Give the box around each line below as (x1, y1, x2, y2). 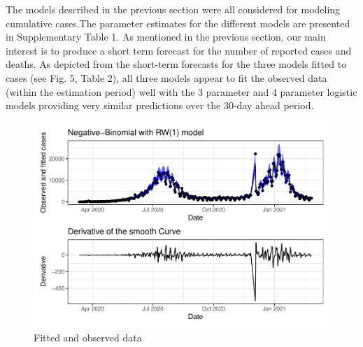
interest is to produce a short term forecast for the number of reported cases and (6, 43, 352, 57)
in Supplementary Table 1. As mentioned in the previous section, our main (6, 29, 326, 44)
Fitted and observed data (34, 330, 142, 344)
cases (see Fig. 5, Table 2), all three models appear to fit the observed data (6, 70, 327, 85)
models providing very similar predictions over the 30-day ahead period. (6, 98, 314, 113)
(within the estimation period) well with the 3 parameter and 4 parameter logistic (6, 84, 357, 99)
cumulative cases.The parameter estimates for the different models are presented (6, 15, 350, 30)
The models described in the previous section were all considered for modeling (6, 2, 341, 16)
